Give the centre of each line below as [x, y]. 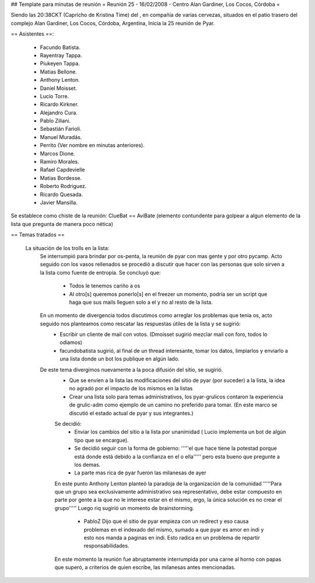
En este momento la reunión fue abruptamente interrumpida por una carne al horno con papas [168, 559]
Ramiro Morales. [60, 162]
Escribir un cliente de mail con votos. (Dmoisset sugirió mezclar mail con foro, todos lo [164, 334]
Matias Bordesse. [61, 178]
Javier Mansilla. [59, 202]
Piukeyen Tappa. [60, 64]
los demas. [87, 464]
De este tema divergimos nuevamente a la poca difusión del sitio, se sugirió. [132, 369]
